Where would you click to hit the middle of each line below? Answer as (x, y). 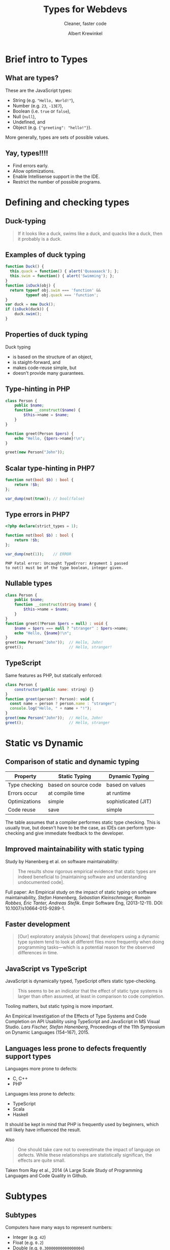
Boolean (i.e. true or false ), (42, 111)
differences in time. (38, 953)
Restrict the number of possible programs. (57, 181)
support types (28, 1056)
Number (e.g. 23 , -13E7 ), (38, 106)
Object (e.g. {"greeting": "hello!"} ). (52, 127)
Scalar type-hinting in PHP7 (50, 468)
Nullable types (29, 583)
